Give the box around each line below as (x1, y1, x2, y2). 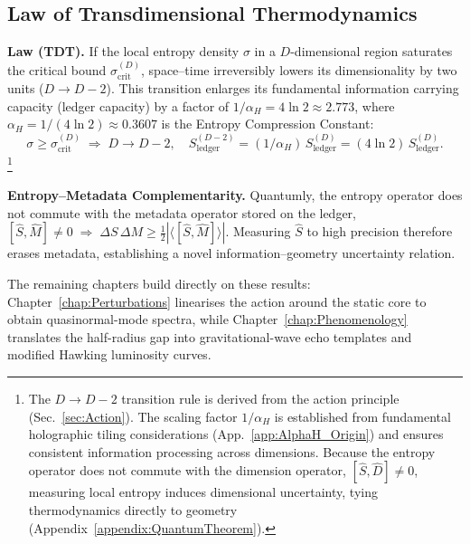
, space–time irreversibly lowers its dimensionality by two (141, 60, 457, 79)
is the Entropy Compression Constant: (161, 114, 374, 133)
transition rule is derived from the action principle (121, 389, 399, 408)
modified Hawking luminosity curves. (7, 345, 211, 364)
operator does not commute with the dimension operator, (28, 461, 346, 480)
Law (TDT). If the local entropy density (7, 42, 240, 61)
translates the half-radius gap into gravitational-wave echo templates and (7, 327, 412, 346)
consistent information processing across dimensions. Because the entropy (28, 442, 436, 461)
